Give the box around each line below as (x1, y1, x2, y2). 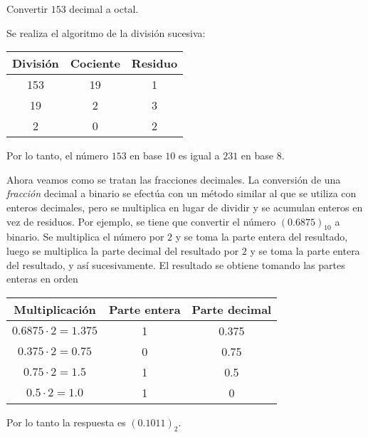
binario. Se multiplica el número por (6, 229, 164, 244)
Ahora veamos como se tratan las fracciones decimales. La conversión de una (6, 172, 341, 186)
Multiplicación (14, 300, 96, 317)
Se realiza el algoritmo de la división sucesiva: (6, 25, 206, 40)
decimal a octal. (69, 1, 139, 16)
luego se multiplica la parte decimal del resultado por (6, 243, 239, 258)
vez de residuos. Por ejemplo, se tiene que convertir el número (6, 214, 276, 228)
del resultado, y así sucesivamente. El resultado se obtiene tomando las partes (6, 257, 345, 272)
